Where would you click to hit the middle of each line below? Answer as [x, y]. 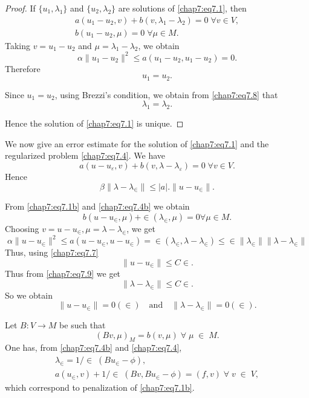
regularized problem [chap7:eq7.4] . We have [85, 155]
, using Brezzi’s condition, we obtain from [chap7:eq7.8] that [166, 94]
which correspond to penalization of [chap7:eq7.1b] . [100, 387]
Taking [18, 45]
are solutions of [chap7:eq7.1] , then [182, 8]
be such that [83, 325]
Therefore [23, 68]
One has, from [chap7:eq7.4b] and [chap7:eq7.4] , [93, 347]
